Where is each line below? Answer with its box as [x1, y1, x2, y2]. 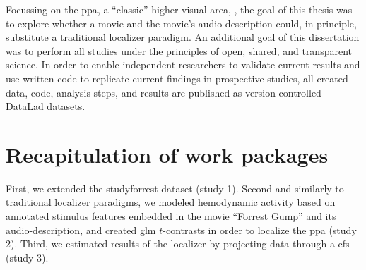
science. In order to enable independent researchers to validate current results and [6, 57, 360, 72]
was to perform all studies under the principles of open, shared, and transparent [6, 43, 352, 58]
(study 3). [6, 250, 49, 264]
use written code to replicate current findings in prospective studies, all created [6, 70, 348, 85]
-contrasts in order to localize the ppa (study [163, 222, 357, 237]
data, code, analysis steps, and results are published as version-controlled [6, 85, 321, 99]
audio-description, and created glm [6, 222, 156, 237]
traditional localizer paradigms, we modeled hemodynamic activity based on [6, 195, 336, 209]
